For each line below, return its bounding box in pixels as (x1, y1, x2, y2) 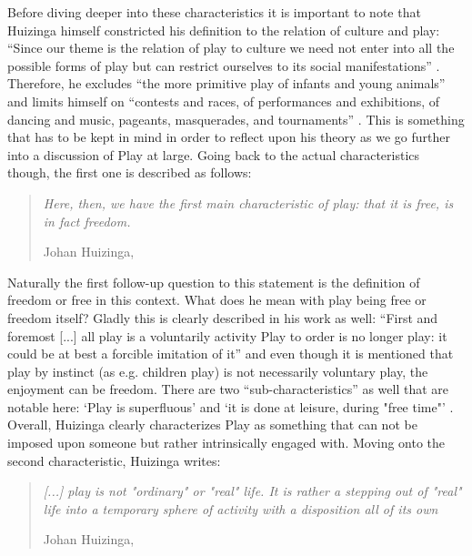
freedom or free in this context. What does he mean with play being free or (7, 290, 427, 309)
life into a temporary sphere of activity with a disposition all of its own (43, 499, 438, 518)
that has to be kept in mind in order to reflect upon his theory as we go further (7, 127, 450, 147)
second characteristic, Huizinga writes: (7, 450, 221, 470)
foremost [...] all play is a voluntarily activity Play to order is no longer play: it (7, 326, 447, 345)
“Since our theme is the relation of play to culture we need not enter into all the (7, 38, 455, 57)
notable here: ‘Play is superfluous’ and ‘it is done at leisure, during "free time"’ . (7, 397, 454, 416)
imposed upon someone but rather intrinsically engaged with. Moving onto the (7, 433, 446, 452)
